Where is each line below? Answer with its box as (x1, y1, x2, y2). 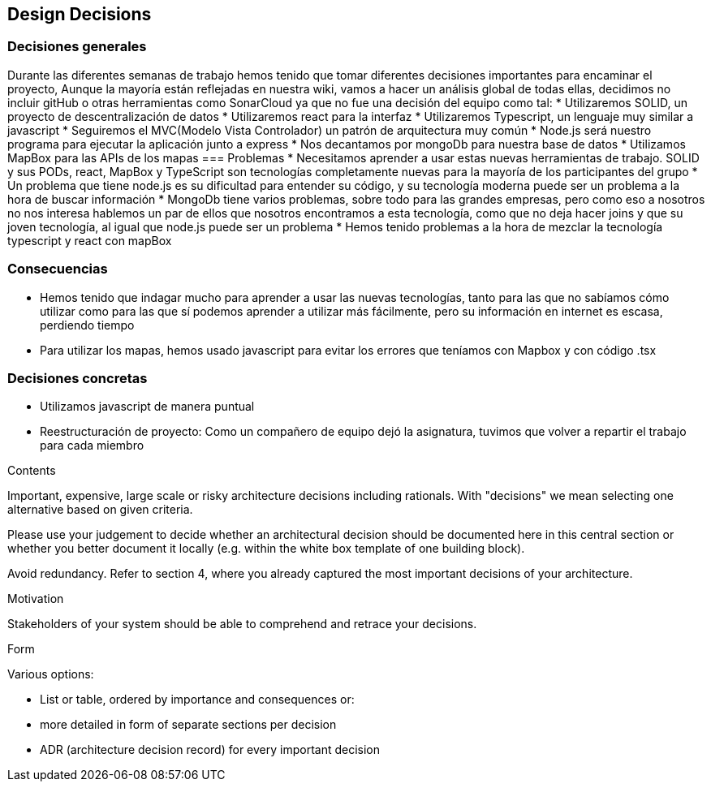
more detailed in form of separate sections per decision (40, 717, 337, 732)
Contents (7, 463, 56, 478)
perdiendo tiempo (40, 317, 135, 332)
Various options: (7, 667, 94, 682)
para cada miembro (40, 438, 144, 453)
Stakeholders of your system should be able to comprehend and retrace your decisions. (7, 617, 477, 631)
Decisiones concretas (7, 369, 148, 386)
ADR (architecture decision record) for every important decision (40, 743, 381, 757)
